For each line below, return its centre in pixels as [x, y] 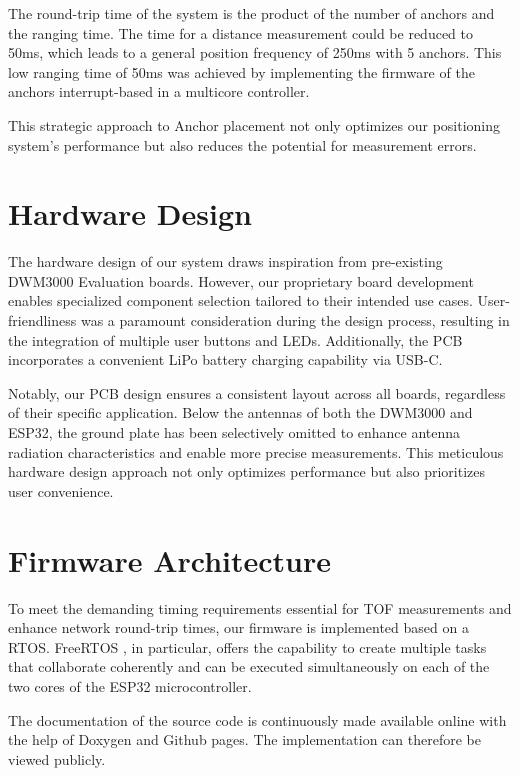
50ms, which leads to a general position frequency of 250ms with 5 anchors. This [255, 52]
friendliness [42, 320]
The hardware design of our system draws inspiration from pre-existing [225, 261]
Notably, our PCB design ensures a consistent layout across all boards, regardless [257, 392]
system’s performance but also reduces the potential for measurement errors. [242, 144]
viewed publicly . [57, 758]
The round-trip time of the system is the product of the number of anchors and [251, 13]
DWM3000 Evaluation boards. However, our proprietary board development [241, 280]
